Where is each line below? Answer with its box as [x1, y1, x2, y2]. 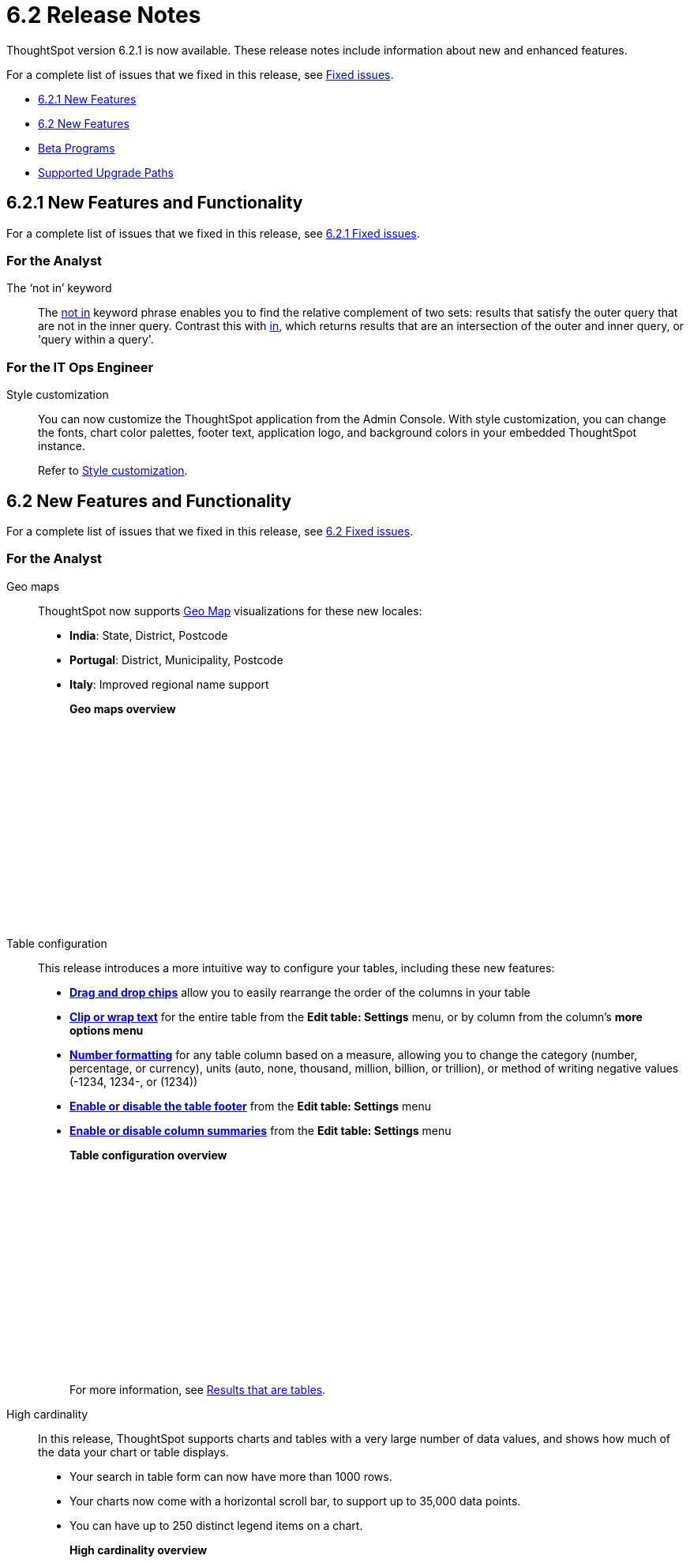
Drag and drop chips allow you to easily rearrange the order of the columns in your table [69, 985, 531, 999]
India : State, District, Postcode [69, 628, 228, 642]
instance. [38, 439, 86, 453]
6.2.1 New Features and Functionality [6, 193, 303, 213]
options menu [69, 1023, 144, 1037]
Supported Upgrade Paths [38, 165, 174, 179]
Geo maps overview [69, 701, 176, 716]
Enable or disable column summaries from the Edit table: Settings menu [69, 1123, 452, 1137]
